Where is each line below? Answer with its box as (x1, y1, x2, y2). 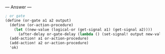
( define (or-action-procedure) (9, 22, 74, 27)
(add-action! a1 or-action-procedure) (9, 36, 89, 41)
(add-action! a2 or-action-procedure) (9, 41, 89, 46)
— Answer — (5, 4, 32, 10)
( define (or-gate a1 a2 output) (5, 18, 71, 23)
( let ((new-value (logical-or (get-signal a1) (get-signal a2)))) (14, 27, 153, 32)
